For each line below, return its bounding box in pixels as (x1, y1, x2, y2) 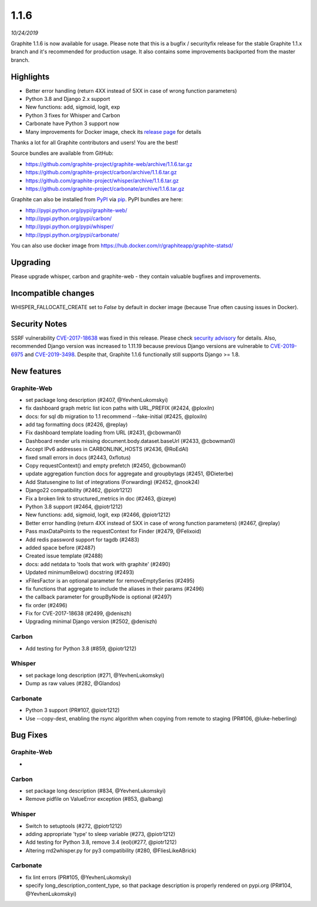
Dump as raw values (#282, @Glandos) (25, 680, 121, 687)
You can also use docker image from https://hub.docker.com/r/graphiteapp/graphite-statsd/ (11, 242, 233, 249)
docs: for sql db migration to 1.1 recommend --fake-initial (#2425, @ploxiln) (25, 412, 208, 419)
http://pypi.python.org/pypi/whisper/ (25, 223, 114, 230)
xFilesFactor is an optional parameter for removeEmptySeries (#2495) (25, 577, 195, 584)
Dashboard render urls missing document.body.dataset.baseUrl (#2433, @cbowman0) (25, 437, 235, 444)
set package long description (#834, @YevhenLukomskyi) (25, 787, 166, 794)
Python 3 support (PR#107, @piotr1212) (25, 707, 120, 714)
